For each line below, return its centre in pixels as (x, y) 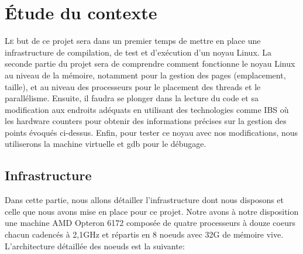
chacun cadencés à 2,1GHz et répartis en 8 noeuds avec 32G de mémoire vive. (144, 234)
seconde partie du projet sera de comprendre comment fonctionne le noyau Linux (150, 63)
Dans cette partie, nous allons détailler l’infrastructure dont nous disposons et (144, 200)
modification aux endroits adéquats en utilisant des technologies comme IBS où (147, 109)
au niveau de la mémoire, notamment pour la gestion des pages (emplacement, (145, 75)
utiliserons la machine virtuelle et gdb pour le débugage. (106, 144)
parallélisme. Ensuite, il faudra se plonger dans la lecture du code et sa (132, 98)
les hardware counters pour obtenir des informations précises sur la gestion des (146, 121)
